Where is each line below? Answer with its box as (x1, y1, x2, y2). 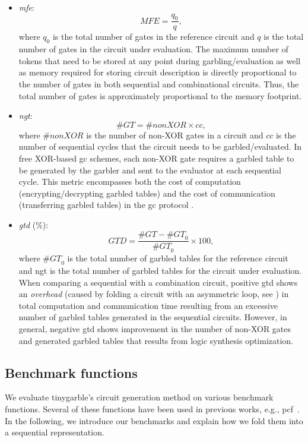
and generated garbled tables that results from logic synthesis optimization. (18, 334, 294, 346)
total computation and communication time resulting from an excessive (18, 299, 278, 311)
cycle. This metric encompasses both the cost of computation (18, 175, 241, 188)
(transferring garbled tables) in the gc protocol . (18, 198, 194, 211)
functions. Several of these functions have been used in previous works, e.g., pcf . (5, 402, 300, 415)
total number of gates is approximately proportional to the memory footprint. (18, 89, 302, 102)
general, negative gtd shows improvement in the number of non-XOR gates (18, 322, 291, 334)
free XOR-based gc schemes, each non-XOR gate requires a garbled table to (18, 151, 294, 164)
